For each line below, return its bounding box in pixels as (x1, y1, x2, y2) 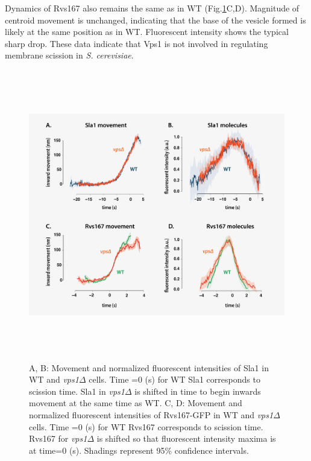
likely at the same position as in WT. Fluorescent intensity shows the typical (5, 25, 289, 38)
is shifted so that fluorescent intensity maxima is (96, 432, 276, 445)
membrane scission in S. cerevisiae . (5, 49, 134, 61)
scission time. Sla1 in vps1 (29, 384, 125, 397)
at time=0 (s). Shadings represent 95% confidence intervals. (29, 444, 249, 456)
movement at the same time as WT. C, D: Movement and (29, 397, 242, 409)
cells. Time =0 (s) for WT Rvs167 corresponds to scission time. (29, 420, 263, 433)
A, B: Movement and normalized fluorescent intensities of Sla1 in (29, 361, 269, 374)
